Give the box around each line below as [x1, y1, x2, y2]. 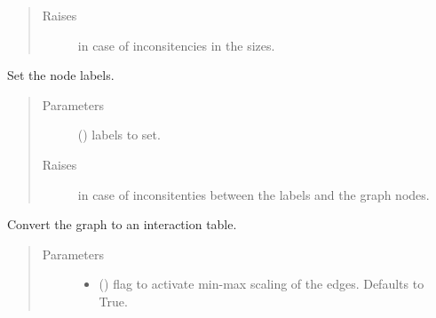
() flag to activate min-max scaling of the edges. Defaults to [99, 274, 424, 293]
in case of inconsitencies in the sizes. [77, 36, 275, 54]
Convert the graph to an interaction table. [7, 215, 237, 234]
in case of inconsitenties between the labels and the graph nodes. [77, 185, 430, 203]
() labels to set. [77, 125, 161, 144]
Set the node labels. [7, 66, 115, 84]
